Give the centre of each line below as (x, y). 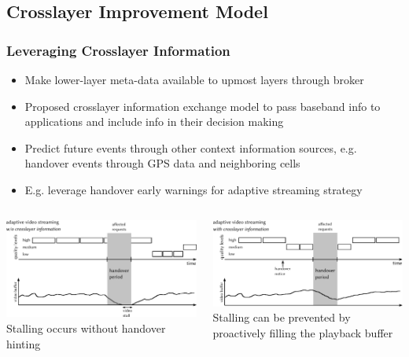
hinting (24, 343)
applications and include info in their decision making (154, 121)
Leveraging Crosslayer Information (118, 50)
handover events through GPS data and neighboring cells (162, 163)
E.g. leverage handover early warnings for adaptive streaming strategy (193, 189)
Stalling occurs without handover (86, 328)
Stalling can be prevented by (282, 317)
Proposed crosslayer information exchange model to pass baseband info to (203, 106)
